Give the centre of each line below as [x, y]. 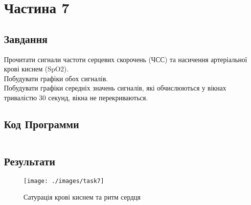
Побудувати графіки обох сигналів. [56, 78]
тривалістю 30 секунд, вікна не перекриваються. [76, 97]
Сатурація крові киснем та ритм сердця [82, 196]
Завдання [26, 38]
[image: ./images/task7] [64, 181]
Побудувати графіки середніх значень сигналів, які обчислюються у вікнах [115, 88]
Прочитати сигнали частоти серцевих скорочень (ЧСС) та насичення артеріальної [125, 59]
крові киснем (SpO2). [36, 69]
